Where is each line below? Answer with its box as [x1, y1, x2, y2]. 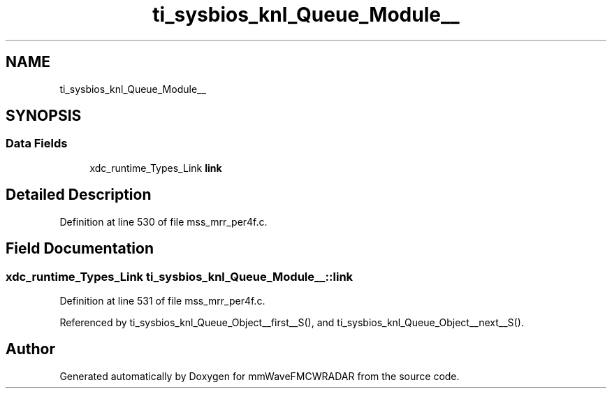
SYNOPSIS [6, 107, 82, 125]
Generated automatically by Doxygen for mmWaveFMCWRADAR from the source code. [59, 370, 460, 382]
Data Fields [6, 136, 68, 151]
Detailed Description [6, 186, 152, 204]
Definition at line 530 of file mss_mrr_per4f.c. [59, 215, 268, 228]
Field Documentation [6, 240, 154, 258]
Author [6, 340, 55, 358]
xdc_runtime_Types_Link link [89, 161, 222, 174]
